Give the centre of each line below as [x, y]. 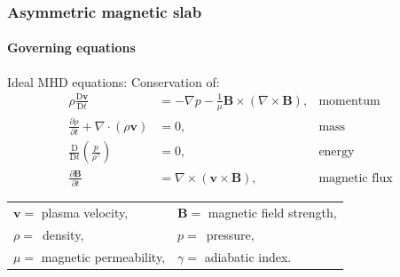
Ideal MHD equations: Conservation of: [114, 81]
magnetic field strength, [272, 212]
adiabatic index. [248, 256]
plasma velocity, [85, 212]
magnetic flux [356, 178]
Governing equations [71, 47]
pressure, [230, 234]
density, [63, 234]
